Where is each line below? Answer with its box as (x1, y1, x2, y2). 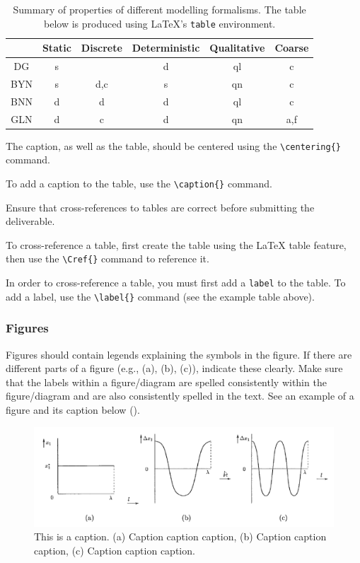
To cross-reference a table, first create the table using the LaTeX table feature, (6, 237, 347, 252)
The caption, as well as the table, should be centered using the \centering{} (6, 138, 341, 153)
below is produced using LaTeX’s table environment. (44, 16, 276, 30)
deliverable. (6, 214, 55, 228)
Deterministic (132, 40, 200, 55)
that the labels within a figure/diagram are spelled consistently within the (6, 374, 327, 389)
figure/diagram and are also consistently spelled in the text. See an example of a (6, 388, 354, 403)
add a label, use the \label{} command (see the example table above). (6, 289, 315, 303)
